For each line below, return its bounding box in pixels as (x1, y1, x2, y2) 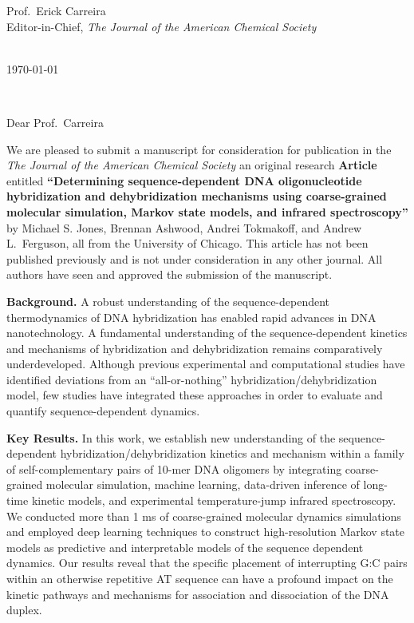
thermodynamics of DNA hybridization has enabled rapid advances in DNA (6, 308, 377, 325)
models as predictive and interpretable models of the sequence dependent (6, 538, 364, 555)
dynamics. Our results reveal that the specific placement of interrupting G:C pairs (6, 554, 408, 571)
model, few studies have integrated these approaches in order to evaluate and (6, 387, 383, 403)
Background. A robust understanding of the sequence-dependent (6, 292, 330, 309)
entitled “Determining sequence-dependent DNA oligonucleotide (6, 172, 362, 188)
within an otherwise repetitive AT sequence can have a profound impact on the (6, 570, 393, 586)
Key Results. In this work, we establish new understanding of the (6, 429, 336, 446)
